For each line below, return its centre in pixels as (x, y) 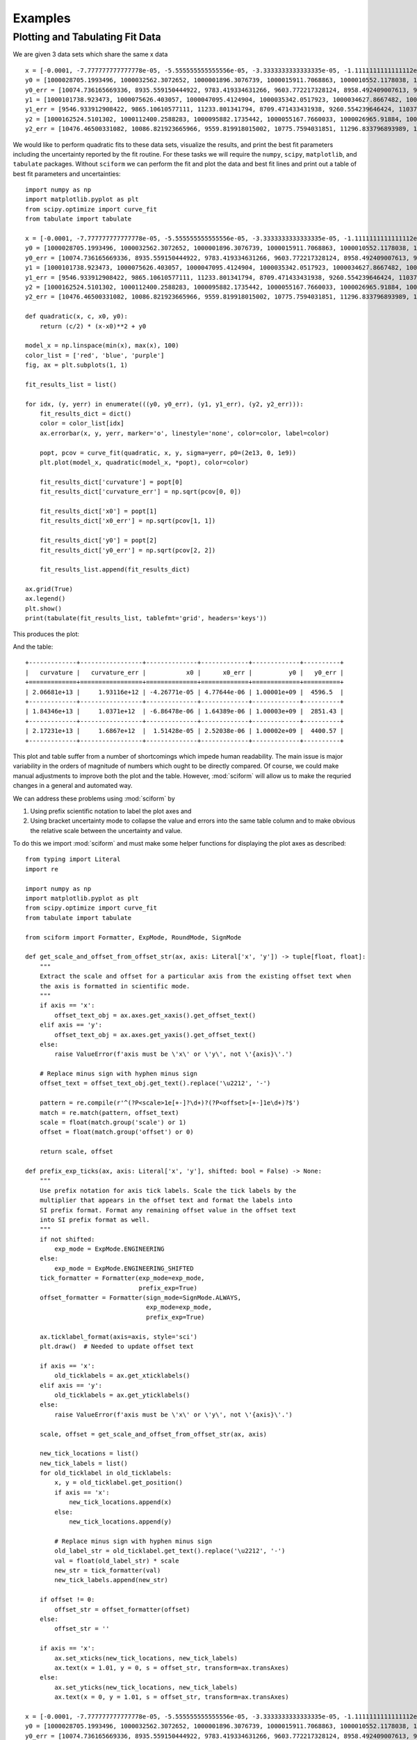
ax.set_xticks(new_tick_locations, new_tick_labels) (146, 1658)
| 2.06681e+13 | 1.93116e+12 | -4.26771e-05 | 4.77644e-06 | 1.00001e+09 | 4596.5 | (185, 692)
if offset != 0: (67, 1600)
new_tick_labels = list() (84, 1463)
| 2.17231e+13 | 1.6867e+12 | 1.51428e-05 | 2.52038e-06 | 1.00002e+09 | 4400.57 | (185, 731)
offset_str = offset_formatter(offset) (122, 1609)
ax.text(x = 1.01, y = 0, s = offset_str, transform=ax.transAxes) (172, 1668)
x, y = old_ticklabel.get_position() (119, 1483)
